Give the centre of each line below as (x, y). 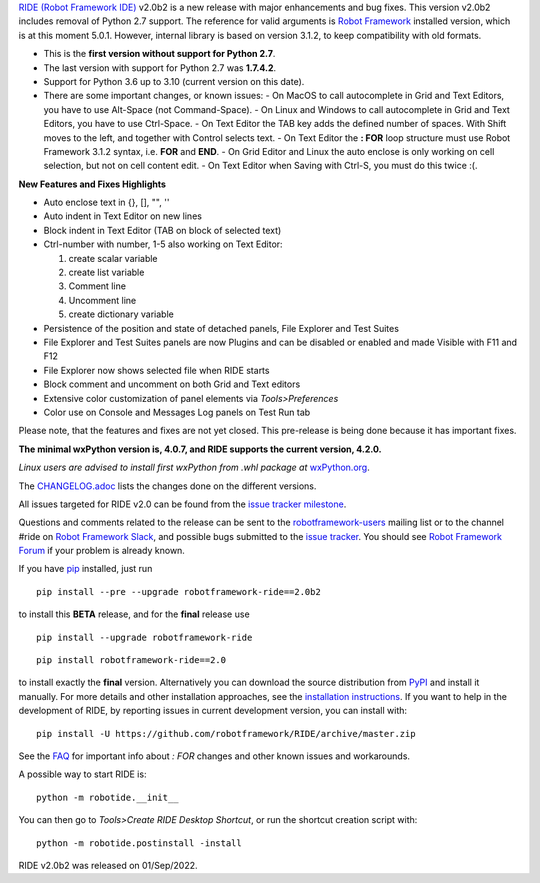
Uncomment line (102, 300)
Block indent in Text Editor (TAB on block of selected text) (162, 230)
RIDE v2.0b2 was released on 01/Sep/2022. (108, 865)
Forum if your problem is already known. (101, 551)
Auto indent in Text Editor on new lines (122, 216)
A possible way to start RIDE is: (82, 774)
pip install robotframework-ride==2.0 (131, 660)
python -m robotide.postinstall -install (139, 843)
